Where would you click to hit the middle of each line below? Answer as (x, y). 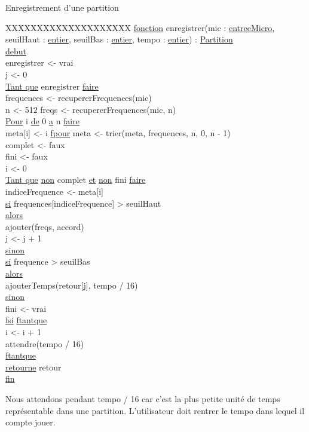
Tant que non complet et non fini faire (76, 180)
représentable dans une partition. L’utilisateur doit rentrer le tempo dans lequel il (155, 410)
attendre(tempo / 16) (45, 343)
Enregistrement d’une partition (62, 7)
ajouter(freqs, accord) (45, 226)
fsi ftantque (26, 320)
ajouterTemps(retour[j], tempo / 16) (72, 285)
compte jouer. (30, 422)
